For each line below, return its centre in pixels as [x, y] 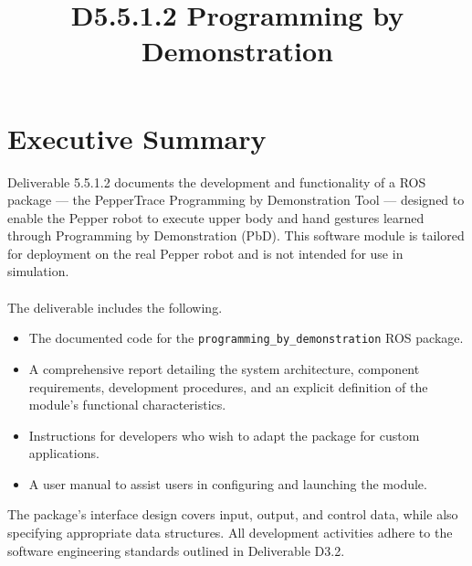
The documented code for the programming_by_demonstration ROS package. [246, 338]
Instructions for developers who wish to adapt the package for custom [224, 435]
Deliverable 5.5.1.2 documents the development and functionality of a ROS [217, 182]
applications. [64, 453]
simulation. [38, 271]
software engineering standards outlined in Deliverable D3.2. [176, 550]
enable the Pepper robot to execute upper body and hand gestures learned [216, 217]
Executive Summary [137, 138]
